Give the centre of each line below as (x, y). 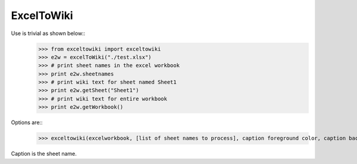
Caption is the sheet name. (44, 154)
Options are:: (27, 122)
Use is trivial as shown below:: (48, 33)
